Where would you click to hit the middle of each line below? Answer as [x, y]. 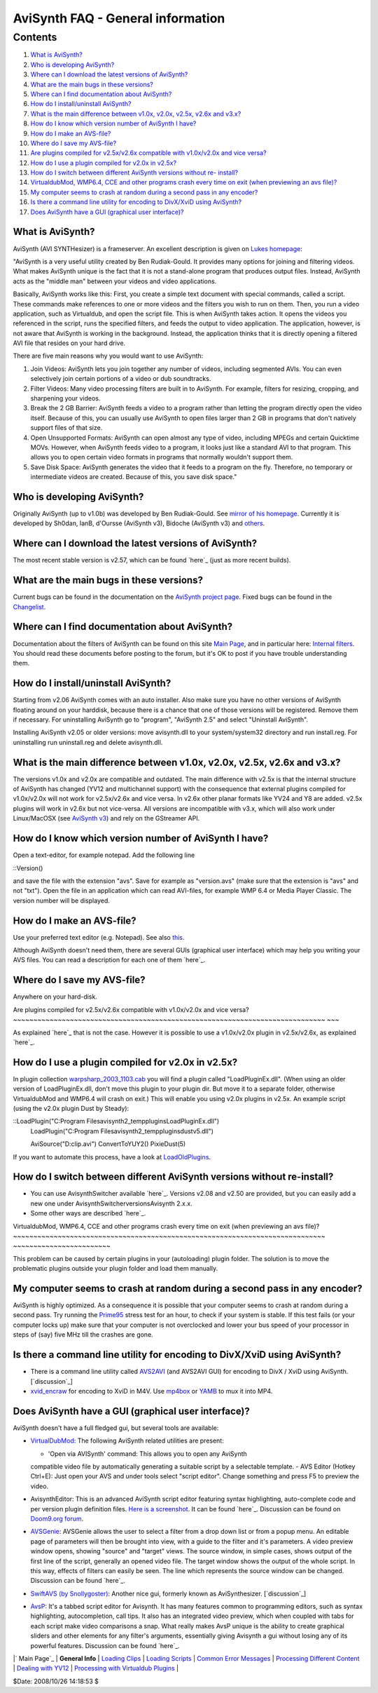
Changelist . [29, 607]
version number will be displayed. [61, 901]
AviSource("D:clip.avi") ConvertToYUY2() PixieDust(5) [108, 1144]
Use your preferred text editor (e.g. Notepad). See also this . [99, 937]
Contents [35, 37]
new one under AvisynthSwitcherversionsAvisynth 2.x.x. [111, 1203]
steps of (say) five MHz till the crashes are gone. [83, 1335]
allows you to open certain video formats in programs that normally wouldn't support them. [162, 457]
